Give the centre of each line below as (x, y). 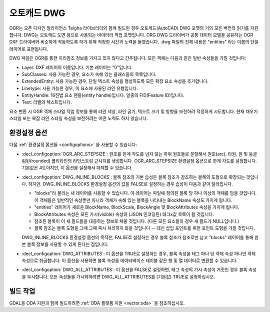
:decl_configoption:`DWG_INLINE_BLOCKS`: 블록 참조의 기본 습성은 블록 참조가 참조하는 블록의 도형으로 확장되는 (133, 177)
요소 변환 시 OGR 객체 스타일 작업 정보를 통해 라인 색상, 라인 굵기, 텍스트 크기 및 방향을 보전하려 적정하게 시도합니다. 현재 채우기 (133, 111)
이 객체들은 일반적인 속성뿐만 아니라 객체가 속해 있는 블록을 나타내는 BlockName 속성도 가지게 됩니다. (133, 200)
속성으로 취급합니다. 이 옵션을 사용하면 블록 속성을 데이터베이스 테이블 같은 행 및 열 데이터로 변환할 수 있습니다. (129, 260)
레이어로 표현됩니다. (29, 49)
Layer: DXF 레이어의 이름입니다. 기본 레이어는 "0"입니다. (77, 67)
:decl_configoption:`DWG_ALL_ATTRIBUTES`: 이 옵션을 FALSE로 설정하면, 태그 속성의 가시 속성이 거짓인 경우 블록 (134, 269)
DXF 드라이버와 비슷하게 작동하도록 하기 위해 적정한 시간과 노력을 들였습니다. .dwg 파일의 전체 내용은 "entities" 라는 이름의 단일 (134, 42)
